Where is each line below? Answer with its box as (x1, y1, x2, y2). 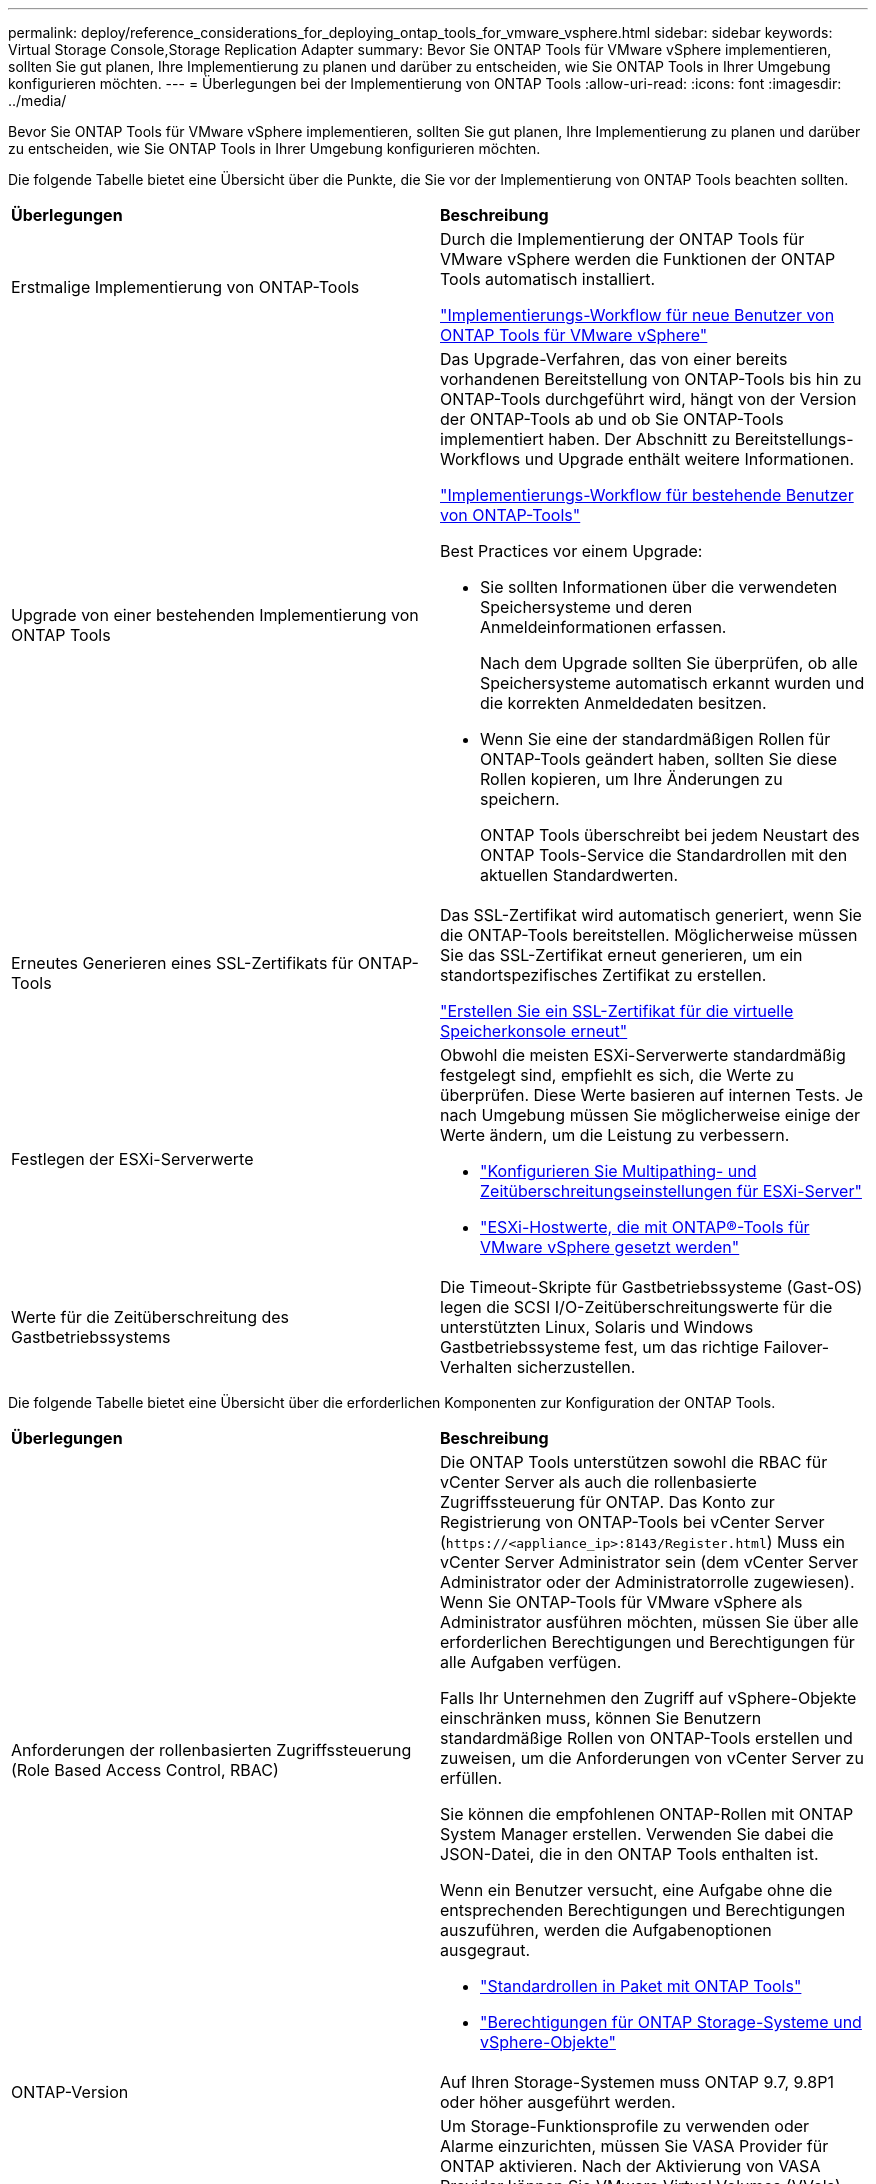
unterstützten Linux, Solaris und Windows (440, 1317, 754, 1337)
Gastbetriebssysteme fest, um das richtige (440, 1337, 759, 1357)
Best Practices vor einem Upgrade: (440, 541, 703, 561)
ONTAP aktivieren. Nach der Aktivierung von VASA (440, 2156, 821, 2176)
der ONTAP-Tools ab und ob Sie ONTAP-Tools (440, 409, 784, 429)
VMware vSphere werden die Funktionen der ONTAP (440, 249, 836, 269)
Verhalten (440, 1357, 513, 1377)
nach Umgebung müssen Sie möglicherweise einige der (440, 1105, 861, 1125)
